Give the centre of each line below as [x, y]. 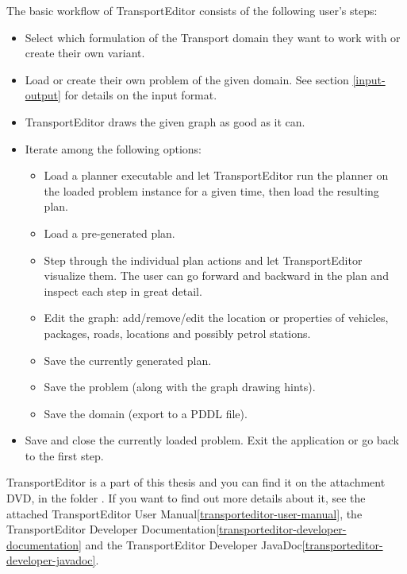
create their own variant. [85, 53]
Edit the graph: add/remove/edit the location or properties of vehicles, [216, 318]
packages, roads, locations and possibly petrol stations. [177, 333]
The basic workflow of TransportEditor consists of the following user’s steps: [192, 10]
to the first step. [64, 455]
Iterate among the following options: [113, 148]
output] [43, 95]
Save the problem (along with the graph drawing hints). [180, 387]
